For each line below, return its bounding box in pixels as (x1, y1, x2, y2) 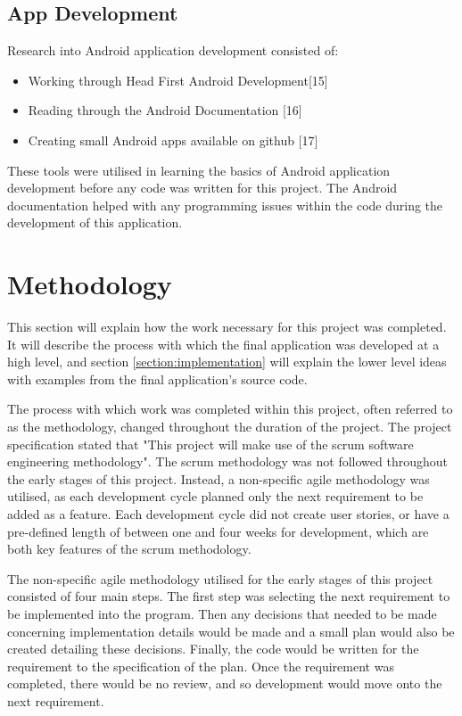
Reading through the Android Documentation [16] (28, 101, 302, 119)
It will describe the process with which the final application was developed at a (7, 334, 440, 353)
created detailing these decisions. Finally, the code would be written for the (7, 639, 419, 658)
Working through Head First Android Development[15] (28, 70, 328, 89)
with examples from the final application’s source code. (7, 369, 308, 388)
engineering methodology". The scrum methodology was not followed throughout (7, 452, 448, 471)
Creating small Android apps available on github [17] (28, 130, 318, 149)
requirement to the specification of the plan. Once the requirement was (7, 656, 394, 675)
